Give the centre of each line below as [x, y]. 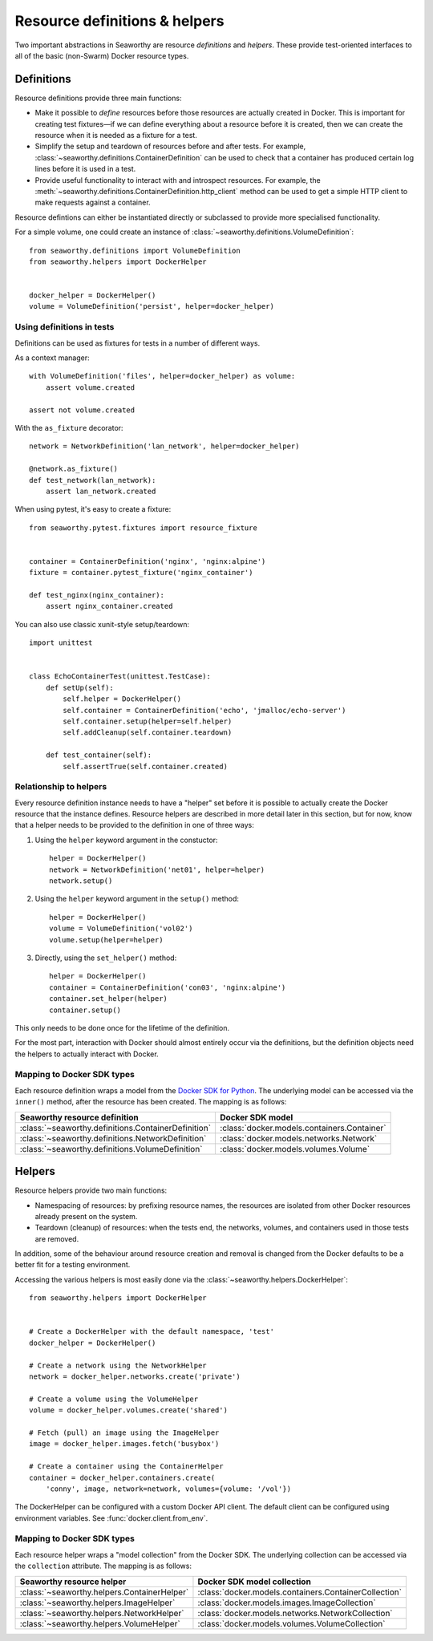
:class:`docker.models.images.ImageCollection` [287, 1603]
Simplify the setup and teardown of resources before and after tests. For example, [170, 146]
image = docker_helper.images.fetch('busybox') [124, 1444]
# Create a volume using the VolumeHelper [114, 1399]
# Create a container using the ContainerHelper [126, 1467]
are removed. [57, 1238]
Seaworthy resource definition [79, 1117]
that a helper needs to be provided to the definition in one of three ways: [134, 825]
